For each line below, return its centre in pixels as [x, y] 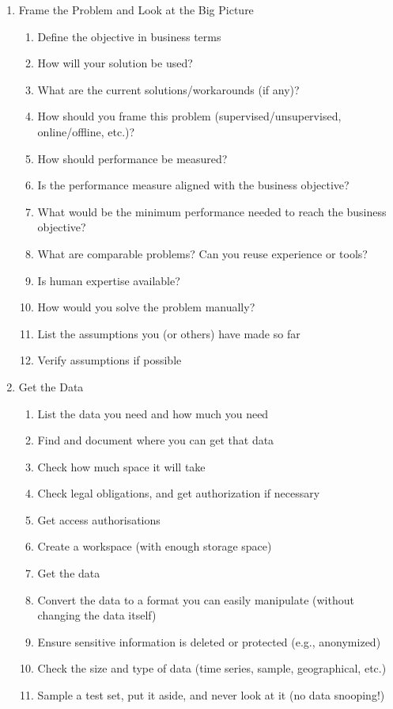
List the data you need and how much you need [153, 413]
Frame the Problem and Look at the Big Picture [136, 10]
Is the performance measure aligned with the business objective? [193, 185]
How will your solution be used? [115, 63]
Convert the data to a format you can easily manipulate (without [196, 599]
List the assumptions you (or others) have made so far [169, 333]
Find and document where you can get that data [156, 440]
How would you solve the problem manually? [146, 307]
